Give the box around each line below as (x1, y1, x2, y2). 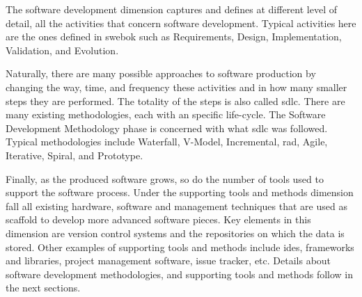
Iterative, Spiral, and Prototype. (6, 147, 143, 162)
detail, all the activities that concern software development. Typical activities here (6, 15, 356, 30)
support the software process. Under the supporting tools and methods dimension (6, 185, 354, 200)
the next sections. (6, 280, 81, 295)
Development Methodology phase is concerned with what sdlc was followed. (6, 120, 328, 135)
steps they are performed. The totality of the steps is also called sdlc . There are (6, 93, 345, 108)
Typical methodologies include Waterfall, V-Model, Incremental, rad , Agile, (6, 134, 328, 149)
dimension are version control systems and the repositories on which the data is (6, 225, 345, 240)
